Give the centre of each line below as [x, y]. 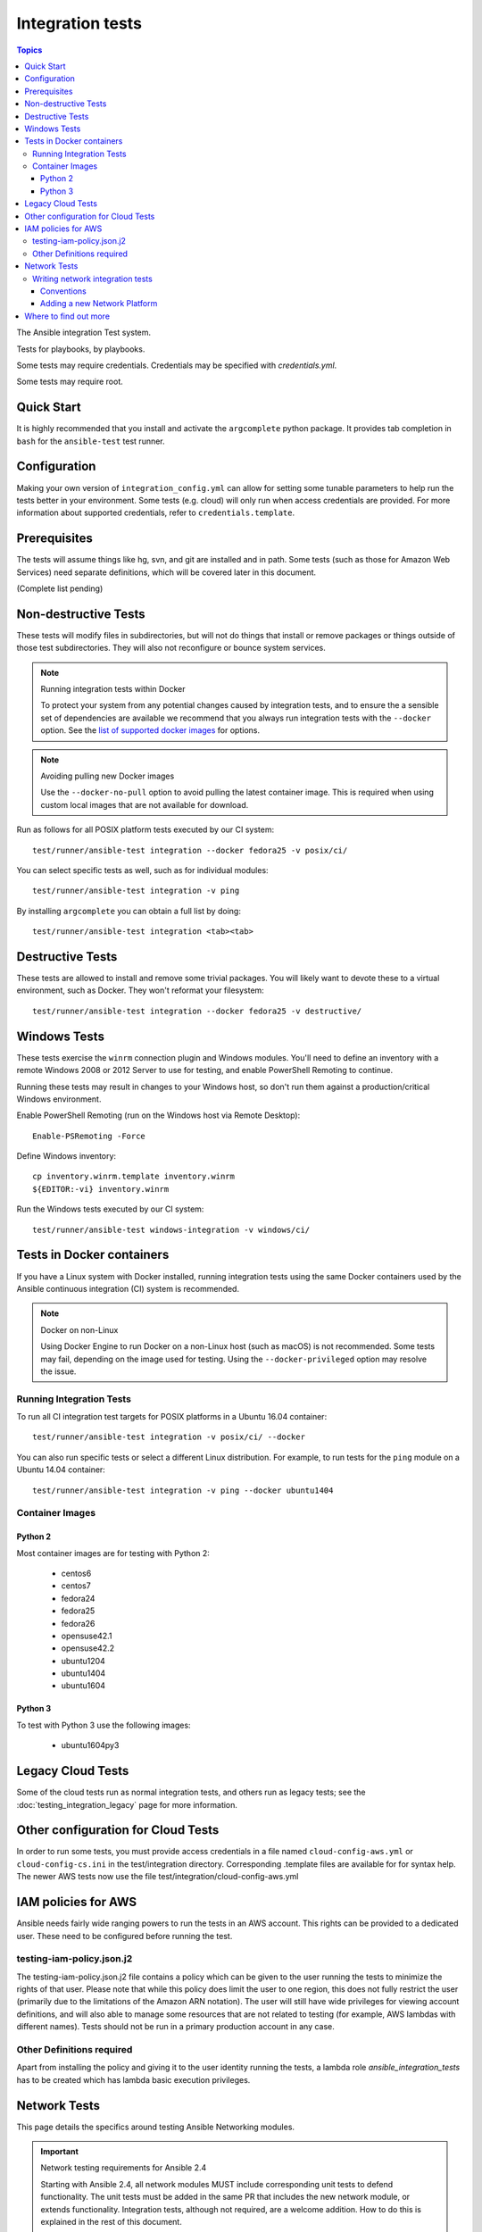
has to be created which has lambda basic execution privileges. [133, 2079]
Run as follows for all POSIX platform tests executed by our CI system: [145, 829]
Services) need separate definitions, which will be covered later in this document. [166, 572]
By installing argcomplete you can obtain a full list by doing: [129, 911]
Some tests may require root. [70, 382]
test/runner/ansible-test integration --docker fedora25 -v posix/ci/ [190, 850]
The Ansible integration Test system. [84, 333]
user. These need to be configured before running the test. [125, 1936]
